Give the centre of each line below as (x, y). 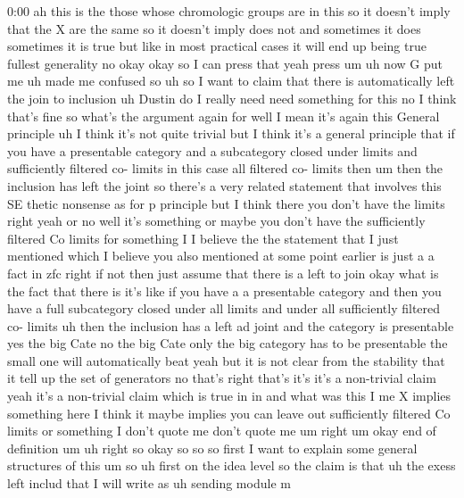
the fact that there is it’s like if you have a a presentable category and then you (224, 290)
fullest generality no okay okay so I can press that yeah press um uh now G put (225, 63)
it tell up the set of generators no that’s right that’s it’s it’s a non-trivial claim (222, 378)
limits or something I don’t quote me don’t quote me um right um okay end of (222, 431)
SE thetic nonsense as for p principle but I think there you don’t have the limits (226, 203)
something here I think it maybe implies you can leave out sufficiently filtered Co (229, 413)
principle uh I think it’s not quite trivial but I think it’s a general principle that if (231, 133)
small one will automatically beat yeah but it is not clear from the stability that (226, 360)
